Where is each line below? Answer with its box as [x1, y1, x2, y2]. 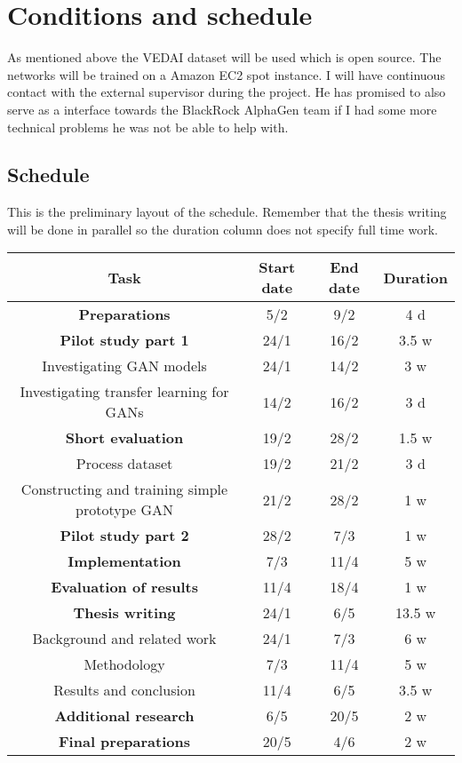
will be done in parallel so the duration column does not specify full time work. [7, 219, 438, 238]
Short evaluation [65, 427, 184, 449]
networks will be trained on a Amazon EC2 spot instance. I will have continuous [7, 65, 445, 83]
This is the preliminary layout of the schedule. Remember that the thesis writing [7, 203, 447, 221]
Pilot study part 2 [60, 525, 189, 546]
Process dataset [76, 453, 173, 474]
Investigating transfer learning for [20, 381, 229, 402]
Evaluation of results [51, 576, 198, 598]
